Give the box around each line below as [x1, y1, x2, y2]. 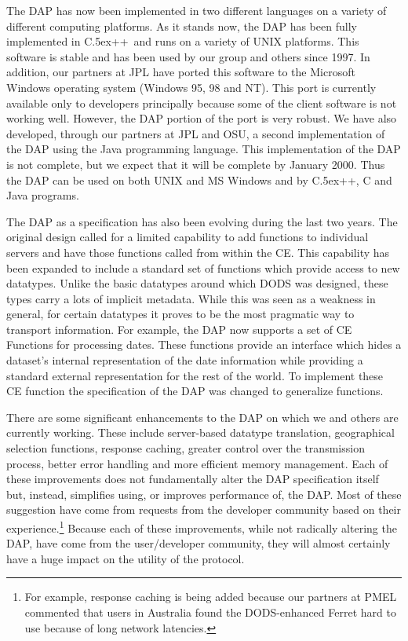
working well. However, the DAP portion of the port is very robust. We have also [6, 110, 397, 126]
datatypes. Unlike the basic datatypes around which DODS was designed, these [6, 275, 388, 291]
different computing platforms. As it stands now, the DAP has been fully [6, 17, 357, 34]
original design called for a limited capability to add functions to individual [6, 229, 369, 245]
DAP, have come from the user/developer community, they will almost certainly [6, 535, 391, 551]
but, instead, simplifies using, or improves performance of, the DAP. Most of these [6, 485, 402, 502]
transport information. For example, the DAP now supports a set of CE [6, 320, 352, 337]
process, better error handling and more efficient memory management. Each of [6, 455, 388, 471]
